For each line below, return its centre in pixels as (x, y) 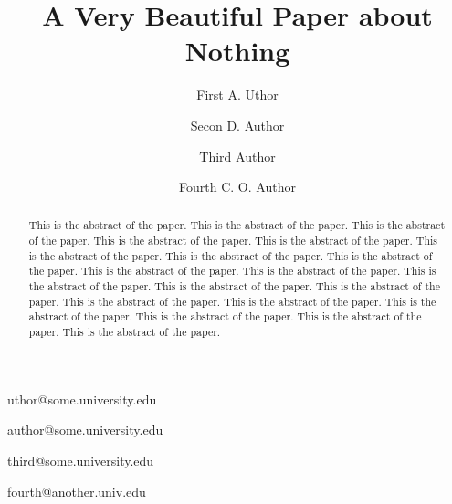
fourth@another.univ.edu (77, 491)
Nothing (237, 51)
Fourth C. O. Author (237, 187)
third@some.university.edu (81, 460)
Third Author (237, 156)
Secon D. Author (237, 125)
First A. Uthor (237, 94)
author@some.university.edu (85, 430)
